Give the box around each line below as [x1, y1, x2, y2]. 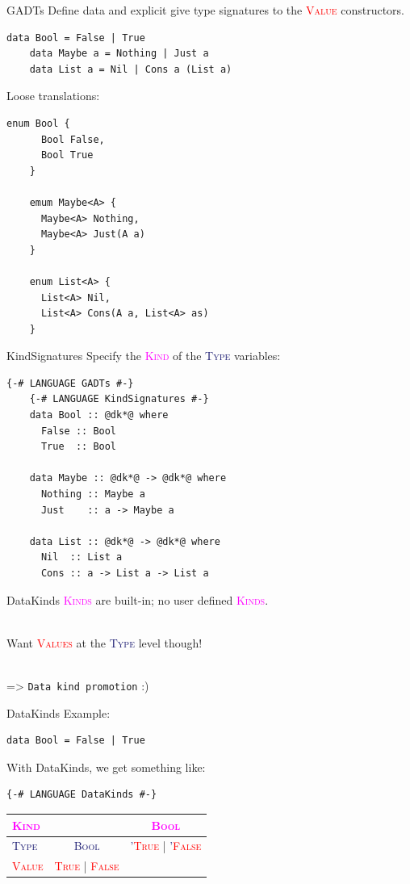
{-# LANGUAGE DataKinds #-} [6, 789, 157, 801]
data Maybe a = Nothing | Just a [29, 48, 209, 60]
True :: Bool [40, 441, 117, 453]
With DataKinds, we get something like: [6, 758, 206, 775]
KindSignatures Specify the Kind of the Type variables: [6, 347, 281, 364]
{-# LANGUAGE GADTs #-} [6, 377, 134, 389]
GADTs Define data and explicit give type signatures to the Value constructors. [6, 2, 405, 18]
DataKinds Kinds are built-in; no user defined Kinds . [6, 591, 269, 608]
